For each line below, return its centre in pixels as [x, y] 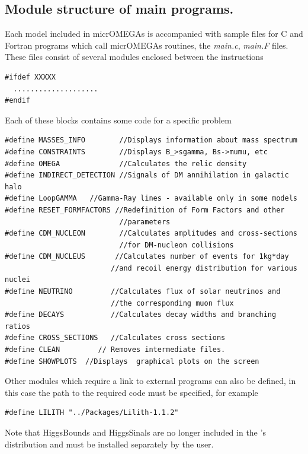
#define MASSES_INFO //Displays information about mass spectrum [151, 140]
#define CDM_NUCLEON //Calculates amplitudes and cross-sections [151, 234]
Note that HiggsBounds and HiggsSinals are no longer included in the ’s [135, 432]
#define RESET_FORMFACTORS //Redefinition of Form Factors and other [145, 210]
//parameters [145, 222]
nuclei [17, 280]
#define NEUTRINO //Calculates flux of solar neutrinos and [143, 292]
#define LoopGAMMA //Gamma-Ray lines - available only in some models [151, 199]
